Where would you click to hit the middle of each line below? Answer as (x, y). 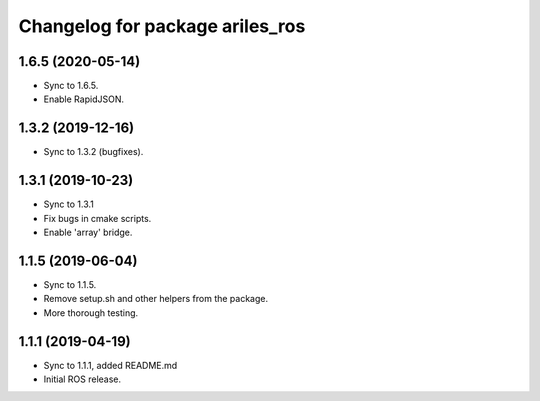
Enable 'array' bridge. (88, 232)
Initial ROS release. (82, 379)
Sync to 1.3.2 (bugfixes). (93, 152)
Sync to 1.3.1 (69, 204)
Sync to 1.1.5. (70, 284)
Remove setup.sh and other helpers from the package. (156, 299)
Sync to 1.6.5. (71, 86)
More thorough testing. (91, 312)
